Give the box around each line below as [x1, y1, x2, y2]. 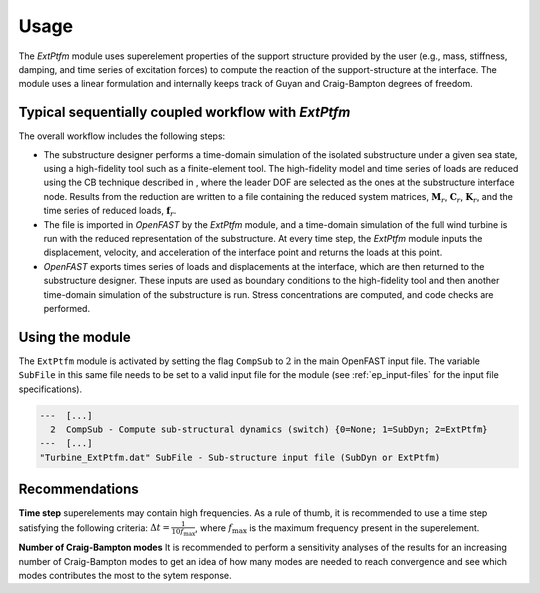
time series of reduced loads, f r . [43, 205, 177, 219]
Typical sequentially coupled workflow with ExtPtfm [18, 104, 351, 121]
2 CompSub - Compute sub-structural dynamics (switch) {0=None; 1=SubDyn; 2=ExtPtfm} [50, 423, 489, 435]
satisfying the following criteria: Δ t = [18, 521, 170, 534]
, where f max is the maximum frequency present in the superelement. [195, 521, 480, 536]
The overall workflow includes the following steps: [18, 130, 226, 142]
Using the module [18, 328, 131, 345]
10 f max [171, 526, 196, 538]
